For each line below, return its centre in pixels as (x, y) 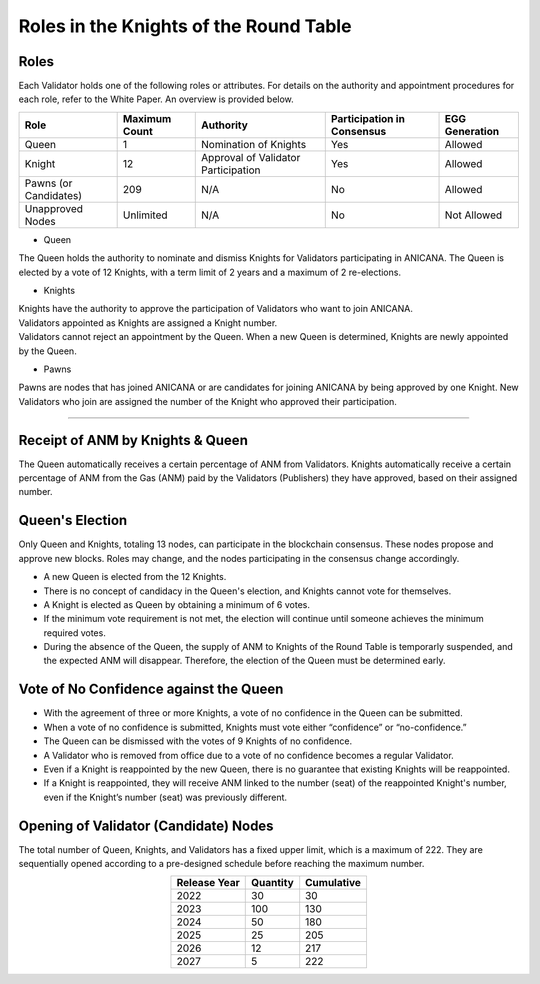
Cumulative (333, 883)
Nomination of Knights (254, 144)
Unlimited (145, 215)
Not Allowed (473, 215)
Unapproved (54, 208)
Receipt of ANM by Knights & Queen (133, 440)
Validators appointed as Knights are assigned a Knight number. (148, 322)
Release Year (208, 883)
